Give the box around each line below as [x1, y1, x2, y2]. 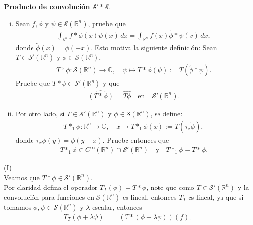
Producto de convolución [4, 1, 90, 11]
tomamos [4, 201, 32, 212]
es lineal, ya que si [188, 191, 244, 202]
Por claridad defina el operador [4, 182, 98, 192]
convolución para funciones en [4, 191, 94, 202]
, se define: [150, 108, 183, 118]
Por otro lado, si [15, 108, 65, 118]
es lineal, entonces [123, 191, 177, 202]
